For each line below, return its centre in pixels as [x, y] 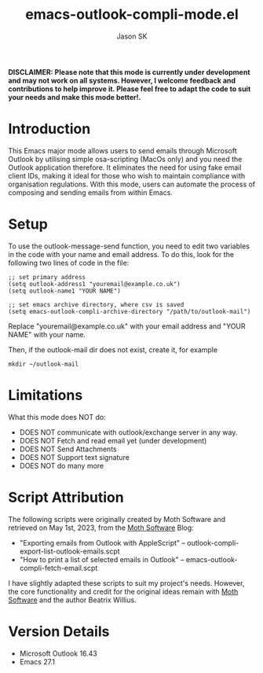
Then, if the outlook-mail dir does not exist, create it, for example [113, 349]
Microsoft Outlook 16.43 [58, 653]
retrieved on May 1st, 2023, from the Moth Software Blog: [101, 528]
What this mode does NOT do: [57, 417]
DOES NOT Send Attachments [68, 449]
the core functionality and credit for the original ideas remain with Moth [123, 591]
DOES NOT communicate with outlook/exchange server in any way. [128, 432]
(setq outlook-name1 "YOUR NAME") [65, 291]
